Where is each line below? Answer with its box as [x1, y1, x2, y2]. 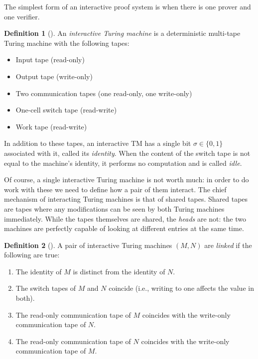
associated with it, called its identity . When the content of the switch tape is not [4, 147, 251, 158]
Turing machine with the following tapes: [4, 37, 129, 48]
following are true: [4, 249, 60, 260]
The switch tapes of [15, 283, 76, 293]
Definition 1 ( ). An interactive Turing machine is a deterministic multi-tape [4, 28, 241, 38]
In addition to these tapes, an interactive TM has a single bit [4, 138, 191, 148]
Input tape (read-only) [15, 54, 85, 65]
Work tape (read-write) [15, 121, 87, 131]
